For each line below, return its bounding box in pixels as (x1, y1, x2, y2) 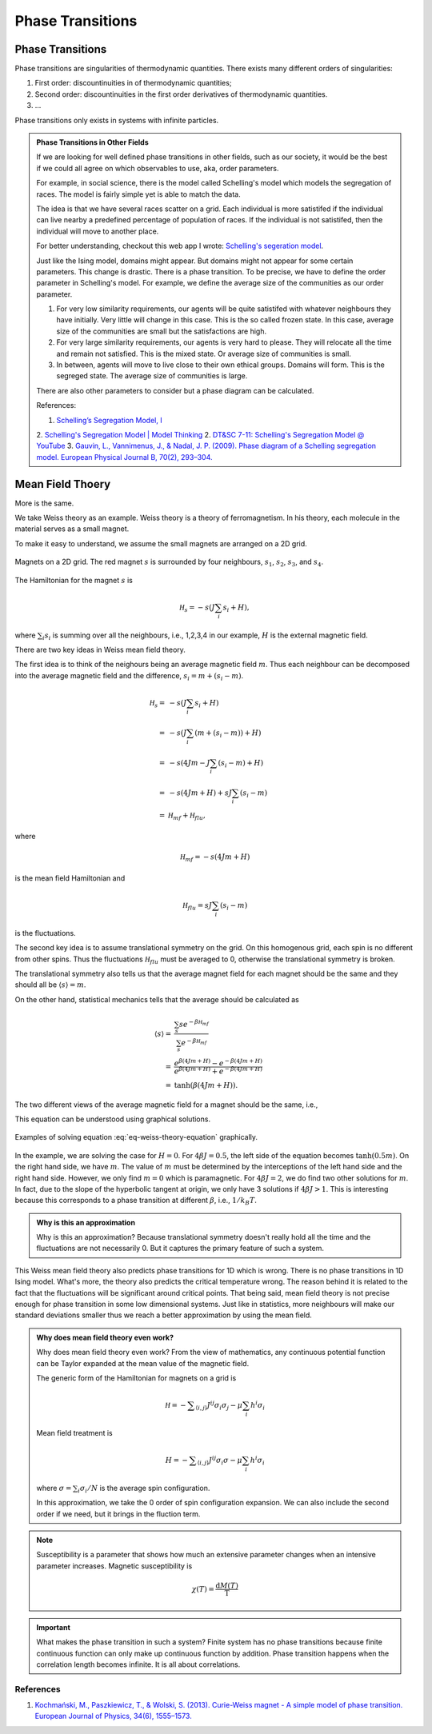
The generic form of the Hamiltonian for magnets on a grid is (36, 1372, 237, 1383)
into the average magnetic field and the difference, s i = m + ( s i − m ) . (14, 670, 244, 682)
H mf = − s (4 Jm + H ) (180, 853, 250, 864)
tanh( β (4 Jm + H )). (174, 1081, 238, 1089)
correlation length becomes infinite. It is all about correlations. (36, 1660, 241, 1669)
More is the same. (14, 498, 74, 508)
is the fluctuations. (14, 928, 76, 937)
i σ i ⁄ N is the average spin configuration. (77, 1483, 210, 1495)
